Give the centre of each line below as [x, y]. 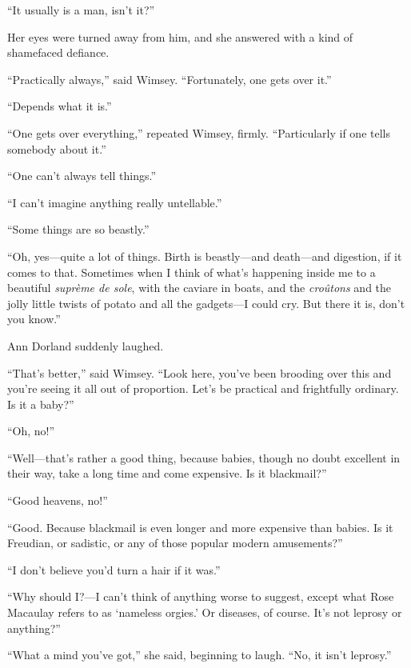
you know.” [34, 319]
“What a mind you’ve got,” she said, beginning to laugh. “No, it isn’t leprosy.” [200, 655]
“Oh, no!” [31, 431]
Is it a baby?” [41, 404]
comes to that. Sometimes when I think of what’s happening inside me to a [192, 272]
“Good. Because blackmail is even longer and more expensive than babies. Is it [200, 527]
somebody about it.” [57, 148]
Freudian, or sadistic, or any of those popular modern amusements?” [175, 543]
